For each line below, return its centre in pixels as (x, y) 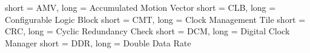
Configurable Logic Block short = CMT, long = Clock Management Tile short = (155, 19)
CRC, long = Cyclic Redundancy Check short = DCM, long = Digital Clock (147, 31)
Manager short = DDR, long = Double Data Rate (98, 42)
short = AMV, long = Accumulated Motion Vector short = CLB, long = (140, 7)
